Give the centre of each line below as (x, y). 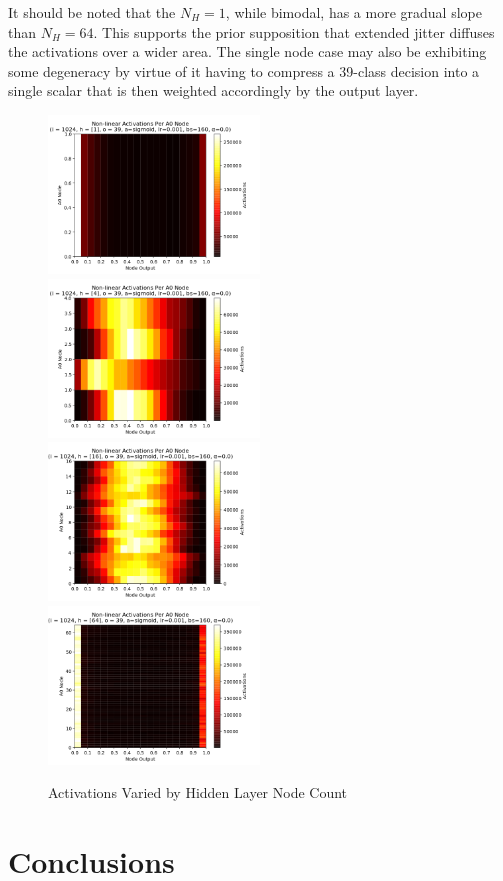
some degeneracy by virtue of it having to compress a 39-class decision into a (244, 70)
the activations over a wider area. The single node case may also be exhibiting (247, 51)
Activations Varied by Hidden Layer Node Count (198, 792)
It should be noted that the (92, 12)
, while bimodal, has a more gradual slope (353, 12)
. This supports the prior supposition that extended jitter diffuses (294, 31)
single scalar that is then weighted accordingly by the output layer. (213, 90)
